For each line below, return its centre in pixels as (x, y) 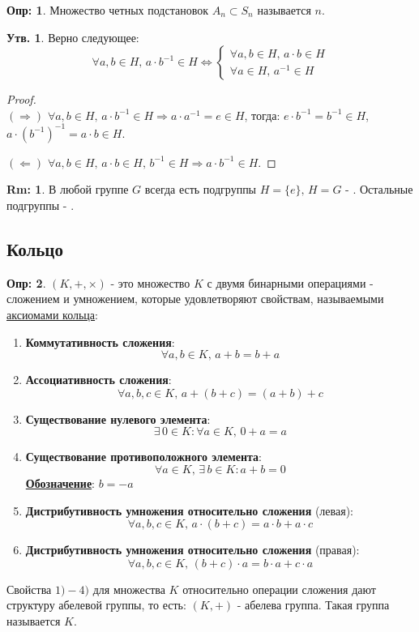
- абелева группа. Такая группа (313, 605)
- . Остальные (379, 189)
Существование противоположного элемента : (143, 457)
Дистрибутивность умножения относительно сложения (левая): (189, 510)
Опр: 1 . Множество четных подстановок (108, 10)
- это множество (150, 282)
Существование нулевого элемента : (118, 418)
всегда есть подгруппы (201, 189)
